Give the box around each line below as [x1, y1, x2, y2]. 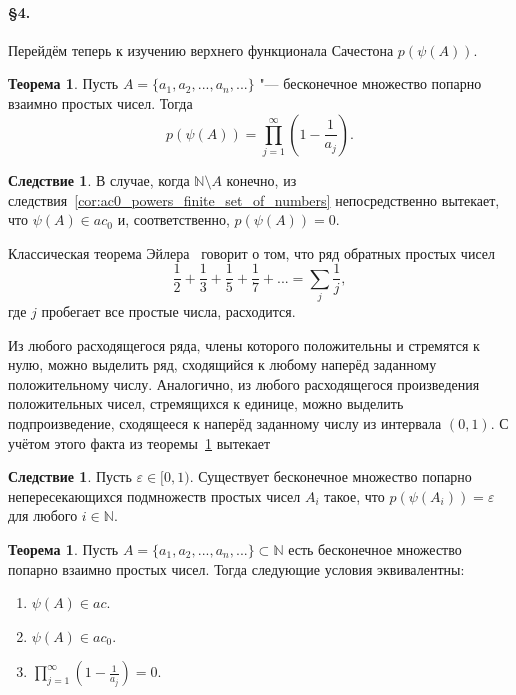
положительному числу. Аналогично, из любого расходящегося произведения [8, 373, 480, 394]
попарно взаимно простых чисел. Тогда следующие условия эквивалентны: [8, 558, 465, 579]
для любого [8, 505, 78, 526]
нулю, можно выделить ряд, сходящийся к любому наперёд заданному [8, 354, 437, 375]
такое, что [324, 485, 385, 506]
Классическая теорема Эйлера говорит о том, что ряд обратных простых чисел [8, 242, 495, 263]
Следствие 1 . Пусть [8, 466, 132, 487]
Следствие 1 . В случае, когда [8, 169, 190, 190]
